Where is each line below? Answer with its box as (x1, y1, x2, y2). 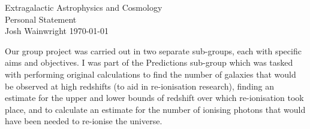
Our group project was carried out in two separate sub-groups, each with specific (5, 44, 302, 57)
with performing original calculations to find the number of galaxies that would (5, 67, 296, 80)
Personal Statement (5, 13, 77, 25)
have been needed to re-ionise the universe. (5, 115, 162, 127)
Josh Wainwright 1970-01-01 (5, 24, 109, 37)
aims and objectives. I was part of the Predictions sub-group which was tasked (5, 56, 293, 69)
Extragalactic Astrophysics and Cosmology (5, 1, 162, 13)
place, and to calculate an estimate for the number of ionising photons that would (5, 103, 306, 115)
